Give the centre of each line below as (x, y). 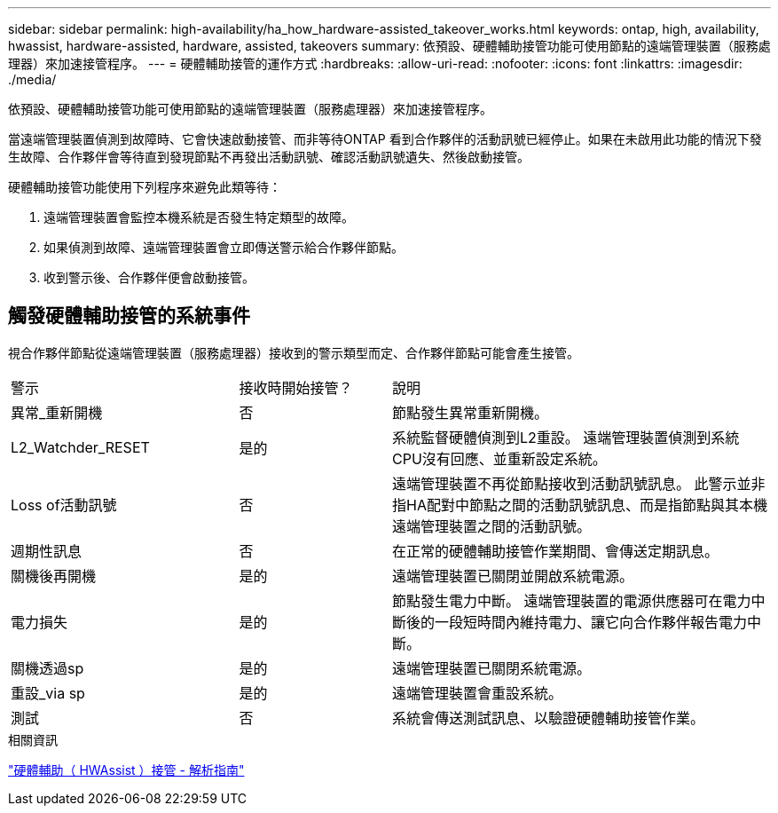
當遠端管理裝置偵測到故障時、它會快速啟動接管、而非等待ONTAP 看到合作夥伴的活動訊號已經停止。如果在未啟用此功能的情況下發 (385, 139)
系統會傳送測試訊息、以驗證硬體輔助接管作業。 (548, 718)
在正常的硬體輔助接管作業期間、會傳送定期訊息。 (555, 551)
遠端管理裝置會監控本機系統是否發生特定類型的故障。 (199, 217)
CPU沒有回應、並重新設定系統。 (499, 458)
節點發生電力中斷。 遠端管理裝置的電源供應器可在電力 (571, 600)
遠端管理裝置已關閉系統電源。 (491, 668)
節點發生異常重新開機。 (470, 412)
